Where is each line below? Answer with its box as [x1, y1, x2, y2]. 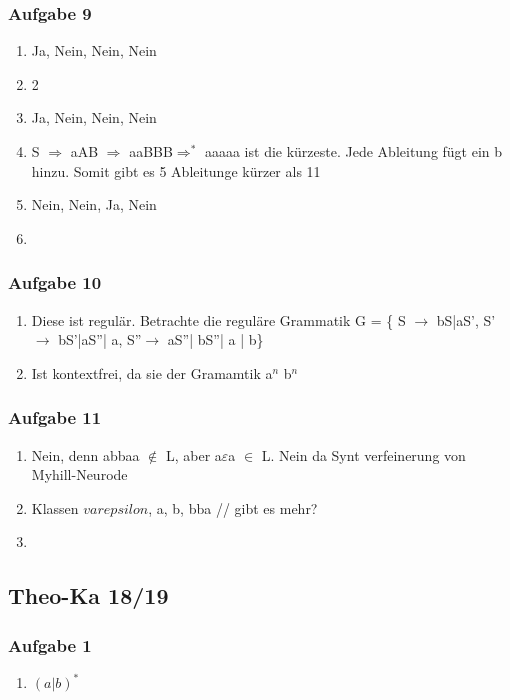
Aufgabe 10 [8, 270, 102, 295]
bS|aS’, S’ [436, 309, 496, 330]
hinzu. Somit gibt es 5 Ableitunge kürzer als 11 [31, 160, 321, 181]
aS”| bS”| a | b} [167, 329, 264, 350]
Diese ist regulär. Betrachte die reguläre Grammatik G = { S [31, 309, 406, 330]
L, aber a [165, 444, 222, 465]
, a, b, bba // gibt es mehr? [148, 497, 318, 518]
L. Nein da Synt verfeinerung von [261, 444, 466, 465]
